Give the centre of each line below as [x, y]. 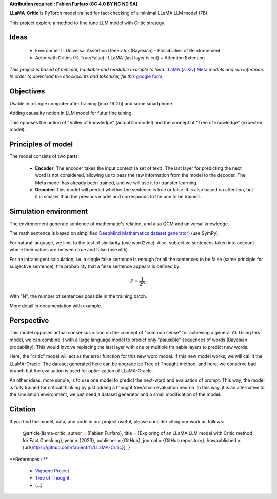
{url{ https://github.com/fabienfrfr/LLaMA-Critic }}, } [76, 447]
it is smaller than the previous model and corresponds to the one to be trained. [118, 197]
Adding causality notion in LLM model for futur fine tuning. [71, 113]
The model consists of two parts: [44, 156]
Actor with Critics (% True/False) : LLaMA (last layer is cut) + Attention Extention [120, 58]
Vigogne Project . [53, 471]
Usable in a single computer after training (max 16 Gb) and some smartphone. [92, 104]
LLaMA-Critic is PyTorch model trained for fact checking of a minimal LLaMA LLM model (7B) [108, 13]
